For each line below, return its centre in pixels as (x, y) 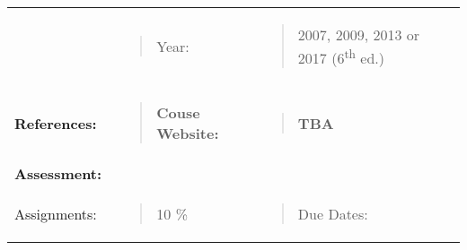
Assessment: (58, 174)
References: (56, 123)
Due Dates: (333, 214)
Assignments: (56, 214)
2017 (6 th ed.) (341, 57)
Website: (188, 134)
